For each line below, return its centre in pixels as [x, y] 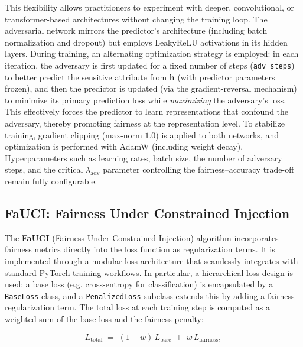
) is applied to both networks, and [217, 134]
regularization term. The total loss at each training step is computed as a [137, 307]
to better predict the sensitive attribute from [86, 77]
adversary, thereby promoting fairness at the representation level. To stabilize [145, 123]
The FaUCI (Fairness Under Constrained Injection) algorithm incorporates [142, 237]
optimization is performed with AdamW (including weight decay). [124, 146]
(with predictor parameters [226, 77]
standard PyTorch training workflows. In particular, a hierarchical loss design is [149, 272]
